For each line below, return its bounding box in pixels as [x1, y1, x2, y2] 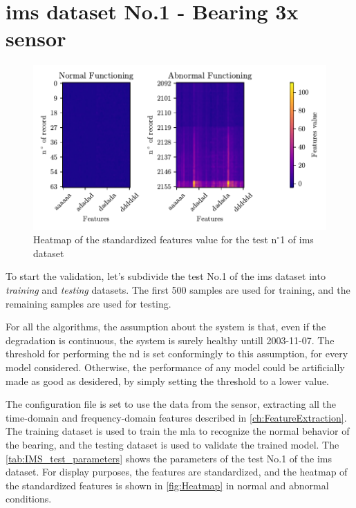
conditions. [6, 491, 52, 506]
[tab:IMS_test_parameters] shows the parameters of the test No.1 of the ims [6, 451, 332, 465]
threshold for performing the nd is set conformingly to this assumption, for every [6, 346, 348, 361]
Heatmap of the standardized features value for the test [33, 232, 268, 247]
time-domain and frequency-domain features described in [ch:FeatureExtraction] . [6, 410, 347, 424]
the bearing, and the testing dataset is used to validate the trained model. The [6, 438, 339, 451]
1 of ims [280, 232, 314, 247]
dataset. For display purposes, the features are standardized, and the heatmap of [6, 464, 348, 479]
